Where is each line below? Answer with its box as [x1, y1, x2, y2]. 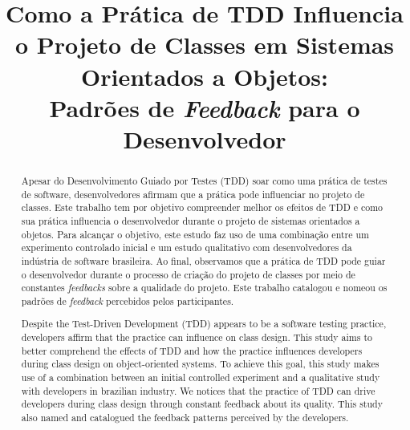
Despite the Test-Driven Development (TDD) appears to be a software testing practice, [21, 317, 387, 331]
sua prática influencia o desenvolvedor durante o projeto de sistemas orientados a [21, 213, 360, 227]
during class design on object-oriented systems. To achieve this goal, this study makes [21, 357, 380, 371]
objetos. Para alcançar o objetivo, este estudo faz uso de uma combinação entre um [21, 227, 369, 241]
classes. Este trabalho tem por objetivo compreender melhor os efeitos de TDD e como [21, 201, 383, 214]
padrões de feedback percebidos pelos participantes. [21, 294, 234, 307]
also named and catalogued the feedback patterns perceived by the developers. [21, 410, 349, 424]
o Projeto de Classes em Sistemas [14, 28, 395, 61]
